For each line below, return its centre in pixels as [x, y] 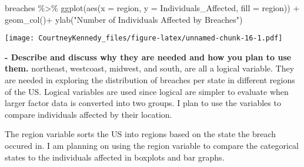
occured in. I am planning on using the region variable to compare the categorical [152, 145]
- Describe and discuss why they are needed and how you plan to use [148, 57]
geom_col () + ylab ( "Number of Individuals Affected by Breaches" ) [124, 19]
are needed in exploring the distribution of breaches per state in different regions [150, 80]
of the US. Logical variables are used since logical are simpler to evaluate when [147, 91]
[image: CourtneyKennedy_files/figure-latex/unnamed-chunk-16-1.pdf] [144, 38]
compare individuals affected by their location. [88, 114]
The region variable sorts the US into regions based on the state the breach [140, 134]
